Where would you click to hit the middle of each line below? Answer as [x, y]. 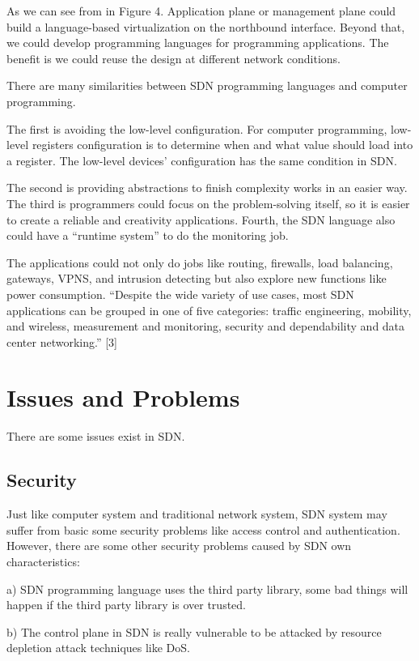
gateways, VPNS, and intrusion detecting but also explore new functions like [197, 278]
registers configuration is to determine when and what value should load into [222, 145]
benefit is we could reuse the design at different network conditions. [174, 58]
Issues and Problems [123, 397]
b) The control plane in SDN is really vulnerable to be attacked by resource [194, 631]
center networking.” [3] [62, 341]
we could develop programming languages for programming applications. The [198, 43]
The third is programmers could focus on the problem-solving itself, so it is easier [208, 203]
